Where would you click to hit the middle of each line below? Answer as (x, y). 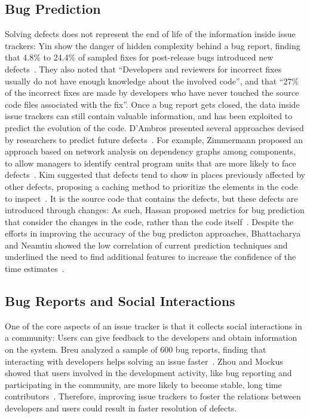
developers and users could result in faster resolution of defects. (121, 408)
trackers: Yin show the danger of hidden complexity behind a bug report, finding (153, 45)
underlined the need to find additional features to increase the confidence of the (151, 257)
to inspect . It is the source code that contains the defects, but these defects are (151, 198)
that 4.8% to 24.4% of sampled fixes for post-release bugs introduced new (139, 57)
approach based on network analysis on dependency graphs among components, (151, 151)
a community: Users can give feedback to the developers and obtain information (151, 337)
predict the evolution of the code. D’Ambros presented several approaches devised (154, 127)
